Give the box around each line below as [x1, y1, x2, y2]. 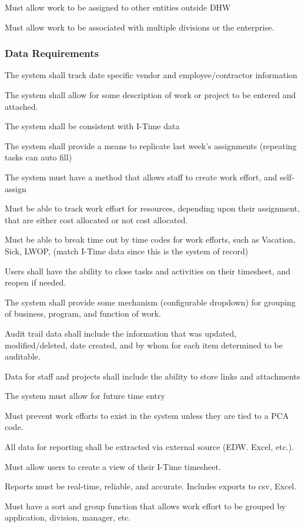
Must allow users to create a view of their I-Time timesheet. [5, 460, 221, 472]
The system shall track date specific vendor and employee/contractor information [5, 69, 297, 81]
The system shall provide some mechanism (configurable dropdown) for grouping [5, 296, 296, 308]
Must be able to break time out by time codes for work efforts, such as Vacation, [5, 233, 296, 246]
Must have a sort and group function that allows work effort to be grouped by [5, 499, 286, 512]
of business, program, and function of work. [5, 307, 161, 320]
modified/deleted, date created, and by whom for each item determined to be [5, 338, 283, 351]
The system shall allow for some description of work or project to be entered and [5, 89, 296, 100]
